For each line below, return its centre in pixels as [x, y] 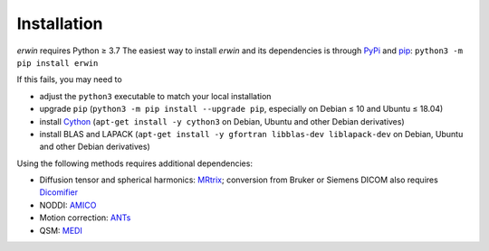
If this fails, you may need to [69, 79]
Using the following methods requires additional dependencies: [135, 163]
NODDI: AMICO [68, 205]
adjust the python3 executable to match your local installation [155, 96]
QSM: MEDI [61, 230]
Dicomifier [59, 192]
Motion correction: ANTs [85, 218]
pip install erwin [58, 63]
